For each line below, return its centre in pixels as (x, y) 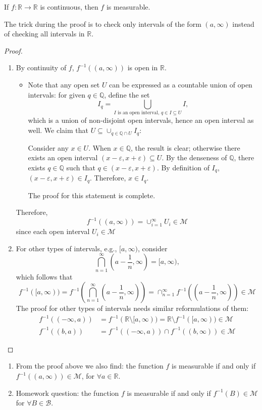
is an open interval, (139, 113)
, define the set (127, 94)
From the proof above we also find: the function (90, 366)
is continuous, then (69, 7)
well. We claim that (58, 130)
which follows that (44, 276)
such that (81, 167)
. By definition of (183, 167)
